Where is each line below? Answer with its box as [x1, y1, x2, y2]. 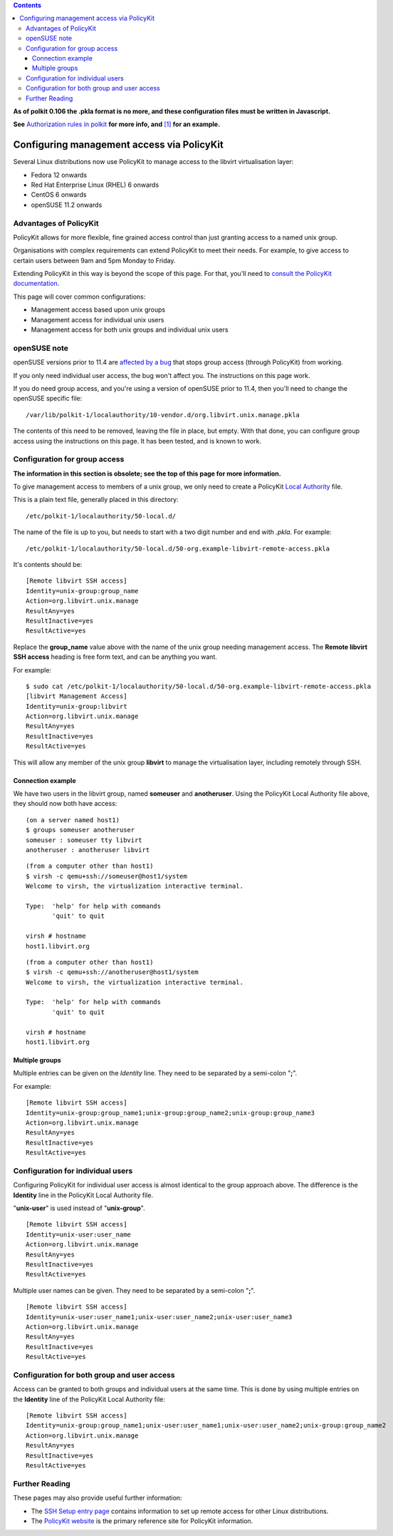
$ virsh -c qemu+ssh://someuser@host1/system [26, 872, 188, 880]
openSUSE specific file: [13, 394, 83, 403]
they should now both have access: [13, 799, 117, 808]
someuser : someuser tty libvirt [26, 836, 142, 844]
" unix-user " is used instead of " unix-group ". [13, 1204, 145, 1212]
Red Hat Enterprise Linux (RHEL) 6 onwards [31, 180, 159, 189]
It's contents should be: [13, 560, 83, 568]
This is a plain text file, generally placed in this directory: [13, 496, 179, 504]
